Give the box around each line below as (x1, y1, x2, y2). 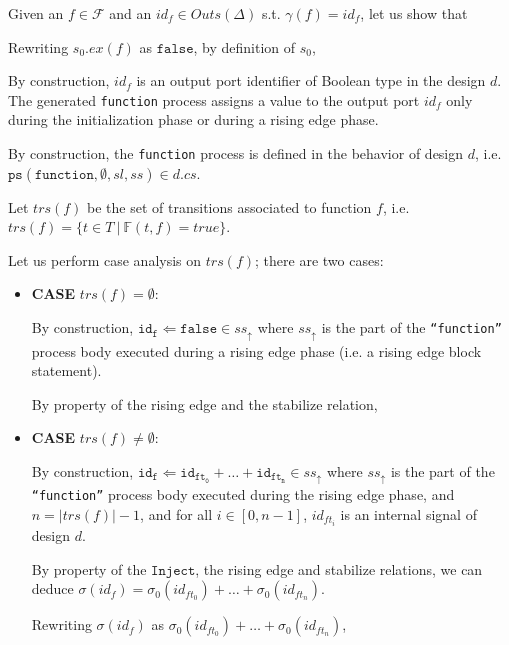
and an (109, 3, 152, 23)
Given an (8, 3, 64, 23)
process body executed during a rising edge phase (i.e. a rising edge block (31, 340, 482, 361)
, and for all (140, 504, 213, 524)
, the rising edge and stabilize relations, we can (195, 558, 483, 579)
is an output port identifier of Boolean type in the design (136, 70, 486, 91)
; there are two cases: (255, 249, 384, 270)
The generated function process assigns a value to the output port (8, 89, 420, 110)
